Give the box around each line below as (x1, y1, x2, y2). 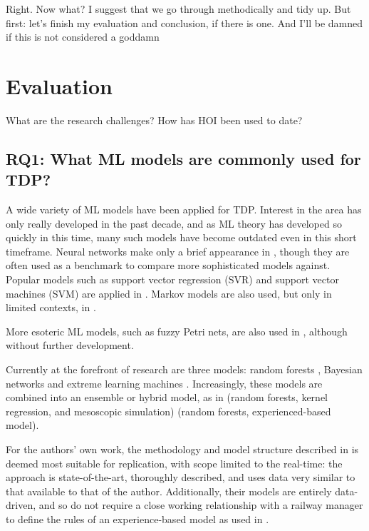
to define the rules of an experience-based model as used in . (6, 511, 269, 526)
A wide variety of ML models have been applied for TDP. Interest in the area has (6, 202, 362, 217)
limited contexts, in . (6, 300, 96, 315)
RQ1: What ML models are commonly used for (6, 147, 361, 169)
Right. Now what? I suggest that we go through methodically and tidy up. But (6, 1, 351, 16)
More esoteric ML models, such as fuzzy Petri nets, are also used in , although (6, 323, 348, 338)
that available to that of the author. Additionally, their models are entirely (6, 483, 332, 498)
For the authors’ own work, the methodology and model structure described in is (6, 442, 359, 456)
